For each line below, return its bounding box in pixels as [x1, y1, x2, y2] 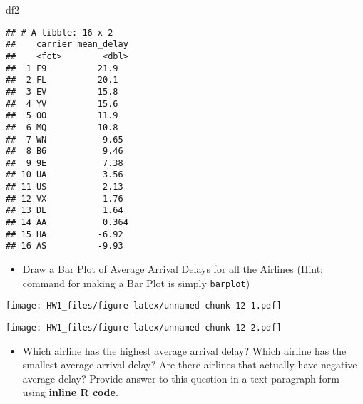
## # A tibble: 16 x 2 [6, 27, 113, 38]
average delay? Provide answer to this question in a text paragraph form [22, 371, 339, 385]
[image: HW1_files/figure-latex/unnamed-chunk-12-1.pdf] [6, 301, 282, 311]
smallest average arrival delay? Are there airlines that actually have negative [22, 357, 357, 372]
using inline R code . [22, 385, 118, 400]
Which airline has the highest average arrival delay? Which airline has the [22, 343, 347, 358]
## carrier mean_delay [6, 39, 128, 50]
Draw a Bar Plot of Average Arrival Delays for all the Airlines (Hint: [22, 261, 323, 276]
